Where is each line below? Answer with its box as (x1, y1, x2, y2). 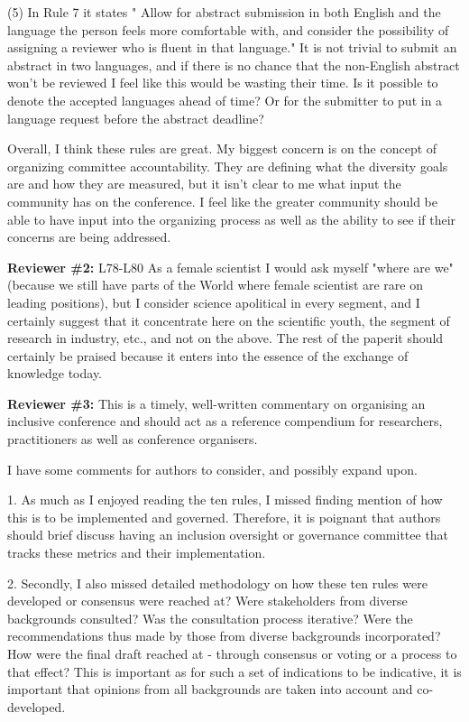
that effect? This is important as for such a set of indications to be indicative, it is (7, 662, 462, 680)
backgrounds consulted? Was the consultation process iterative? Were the (7, 608, 413, 627)
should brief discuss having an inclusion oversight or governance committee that (7, 525, 449, 544)
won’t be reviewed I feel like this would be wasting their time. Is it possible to (7, 73, 438, 92)
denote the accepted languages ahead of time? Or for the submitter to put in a (7, 90, 443, 109)
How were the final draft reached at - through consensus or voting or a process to (7, 644, 457, 662)
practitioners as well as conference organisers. (7, 430, 258, 449)
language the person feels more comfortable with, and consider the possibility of (7, 20, 449, 39)
